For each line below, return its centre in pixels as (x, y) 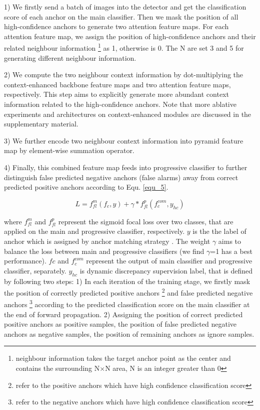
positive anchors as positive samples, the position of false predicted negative (120, 324)
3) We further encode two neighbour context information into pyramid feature (124, 140)
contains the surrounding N (58, 368)
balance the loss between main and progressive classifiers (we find (104, 251)
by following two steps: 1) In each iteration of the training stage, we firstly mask (127, 281)
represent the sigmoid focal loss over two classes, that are (146, 221)
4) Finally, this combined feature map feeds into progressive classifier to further (126, 167)
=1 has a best (231, 251)
